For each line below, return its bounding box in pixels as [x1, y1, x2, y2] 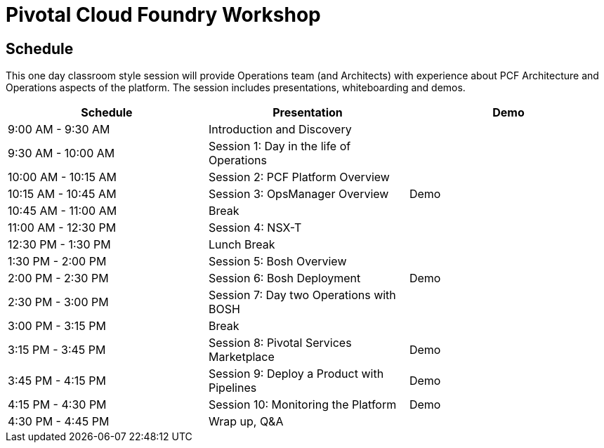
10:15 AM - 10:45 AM [8, 187, 117, 202]
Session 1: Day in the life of [208, 139, 351, 154]
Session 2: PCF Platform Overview [208, 170, 390, 185]
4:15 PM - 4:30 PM [8, 397, 107, 412]
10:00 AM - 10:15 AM [8, 170, 117, 185]
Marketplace [208, 350, 275, 364]
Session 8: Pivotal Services [208, 336, 352, 350]
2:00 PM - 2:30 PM [8, 271, 109, 286]
